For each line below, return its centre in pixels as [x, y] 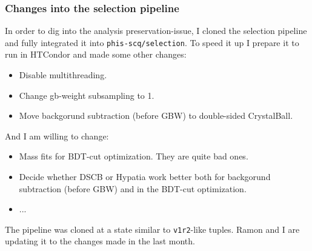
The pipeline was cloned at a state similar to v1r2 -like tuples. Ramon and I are [152, 229]
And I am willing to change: [57, 136]
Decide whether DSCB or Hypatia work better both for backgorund [145, 177]
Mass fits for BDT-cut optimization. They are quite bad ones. [134, 156]
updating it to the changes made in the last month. [100, 241]
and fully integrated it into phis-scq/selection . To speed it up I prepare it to [152, 42]
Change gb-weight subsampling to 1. [87, 95]
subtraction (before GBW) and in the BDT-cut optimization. [133, 188]
